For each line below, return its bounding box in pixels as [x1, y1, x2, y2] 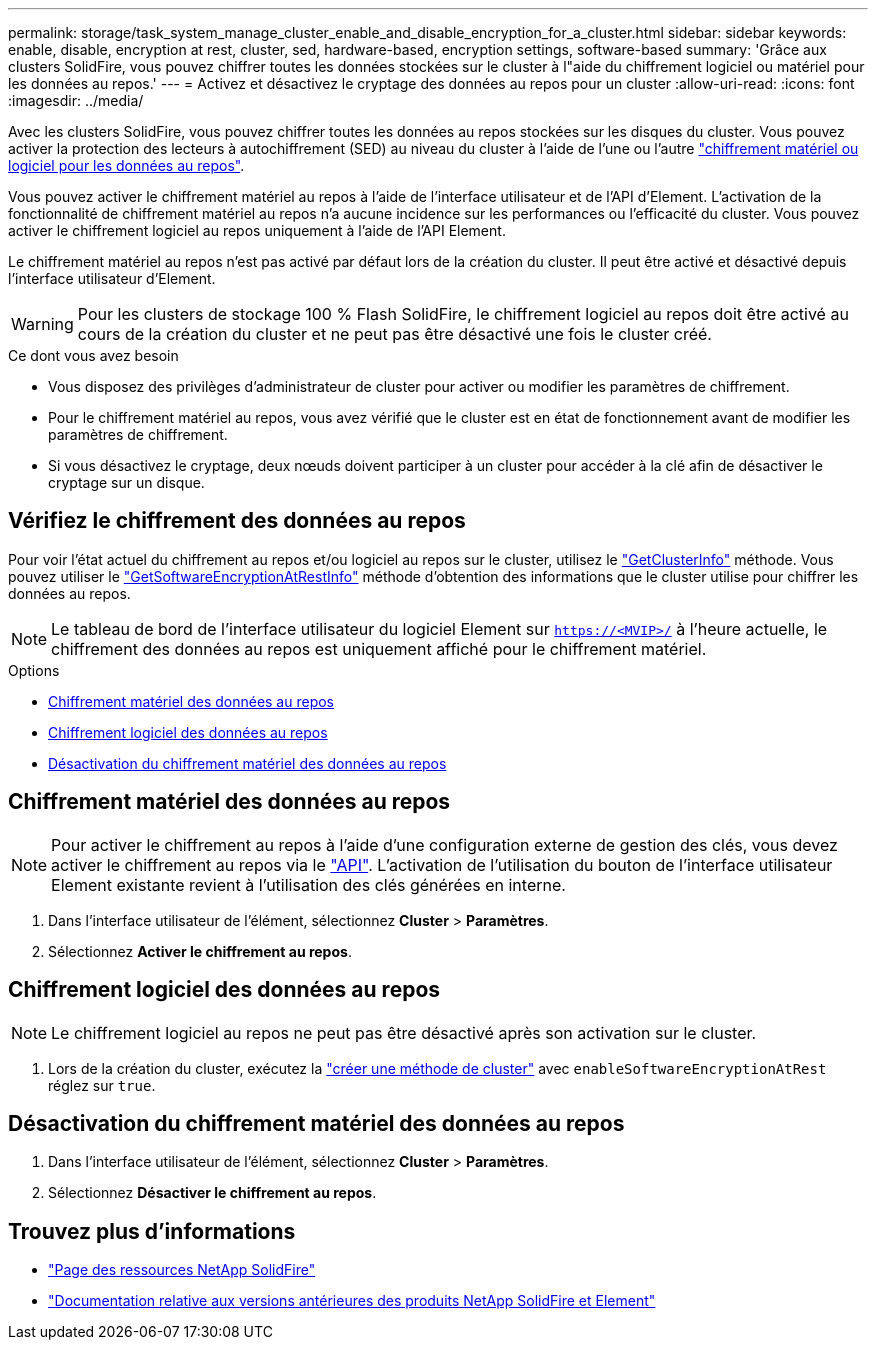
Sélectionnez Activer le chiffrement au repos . [48, 942, 352, 960]
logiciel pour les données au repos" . [8, 157, 245, 174]
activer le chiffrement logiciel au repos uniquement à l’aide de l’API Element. [8, 222, 506, 239]
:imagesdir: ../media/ [8, 92, 144, 109]
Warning [11, 314, 74, 334]
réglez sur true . [48, 1076, 156, 1094]
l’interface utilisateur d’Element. [8, 270, 216, 287]
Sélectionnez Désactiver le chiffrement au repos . [48, 1184, 377, 1202]
